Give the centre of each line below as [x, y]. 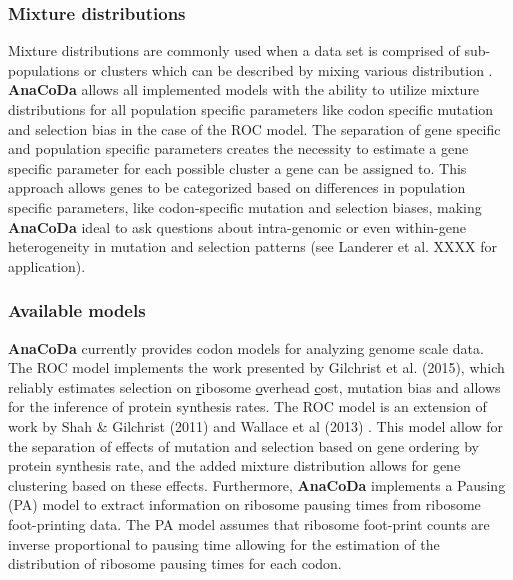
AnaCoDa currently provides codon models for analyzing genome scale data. [246, 347]
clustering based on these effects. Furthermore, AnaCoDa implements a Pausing [257, 484]
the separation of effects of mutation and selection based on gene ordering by [243, 445]
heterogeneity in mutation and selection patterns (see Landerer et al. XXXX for [253, 246]
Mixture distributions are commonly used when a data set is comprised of [234, 50]
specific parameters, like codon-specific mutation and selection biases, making [245, 206]
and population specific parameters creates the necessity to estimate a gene [238, 148]
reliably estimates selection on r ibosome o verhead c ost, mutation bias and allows [254, 386]
